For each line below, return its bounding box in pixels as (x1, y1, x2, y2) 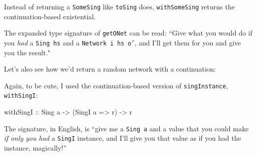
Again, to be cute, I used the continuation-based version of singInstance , (4, 80, 228, 90)
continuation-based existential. (4, 11, 96, 21)
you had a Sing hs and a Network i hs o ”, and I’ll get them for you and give (4, 37, 241, 47)
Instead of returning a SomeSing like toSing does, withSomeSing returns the (4, 1, 235, 11)
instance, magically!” (4, 142, 67, 153)
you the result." (4, 47, 51, 57)
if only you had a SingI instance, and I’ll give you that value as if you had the (4, 133, 241, 143)
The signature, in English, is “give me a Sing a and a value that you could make (4, 123, 249, 133)
